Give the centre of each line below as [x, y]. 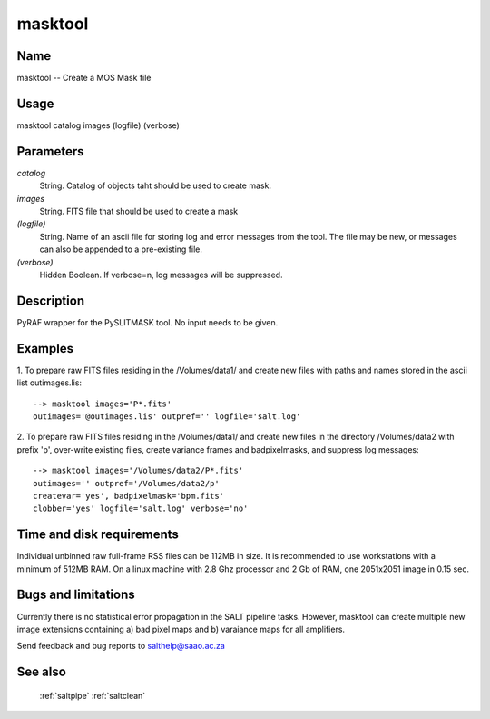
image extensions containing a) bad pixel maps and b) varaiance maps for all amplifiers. [181, 629]
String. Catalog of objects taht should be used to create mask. [156, 185]
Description [51, 300]
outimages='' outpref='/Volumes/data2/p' [126, 483]
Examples [45, 349]
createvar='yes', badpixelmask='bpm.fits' [129, 496]
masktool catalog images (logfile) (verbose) [98, 125]
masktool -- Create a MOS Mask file [84, 78]
